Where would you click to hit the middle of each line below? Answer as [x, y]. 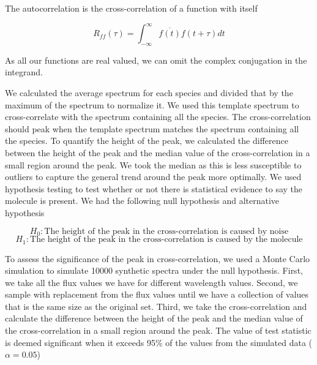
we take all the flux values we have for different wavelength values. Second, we [151, 282]
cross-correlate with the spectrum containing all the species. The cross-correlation [158, 117]
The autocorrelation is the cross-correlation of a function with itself [131, 8]
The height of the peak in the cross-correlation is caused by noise [166, 231]
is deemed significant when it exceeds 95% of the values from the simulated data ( [159, 342]
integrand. [24, 72]
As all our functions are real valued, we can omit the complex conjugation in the [156, 60]
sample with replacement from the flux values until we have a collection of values [157, 294]
